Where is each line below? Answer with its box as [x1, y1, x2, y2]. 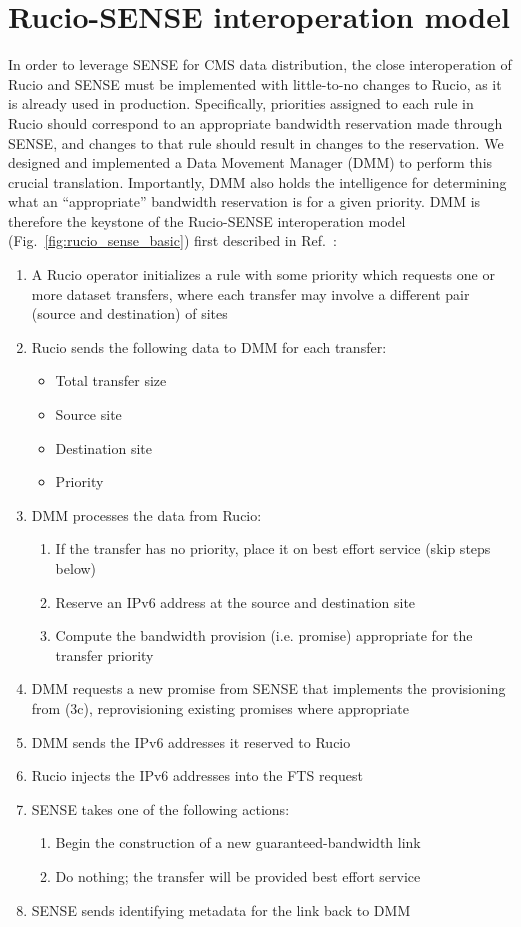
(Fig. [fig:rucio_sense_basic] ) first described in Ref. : [8, 230, 337, 251]
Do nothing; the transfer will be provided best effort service [55, 865, 421, 886]
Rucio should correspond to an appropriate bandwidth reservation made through [8, 112, 503, 133]
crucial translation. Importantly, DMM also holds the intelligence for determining [8, 171, 507, 192]
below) [55, 558, 97, 578]
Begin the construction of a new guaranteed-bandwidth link [55, 832, 421, 853]
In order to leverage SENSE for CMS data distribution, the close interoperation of [8, 54, 512, 75]
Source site [55, 404, 122, 425]
